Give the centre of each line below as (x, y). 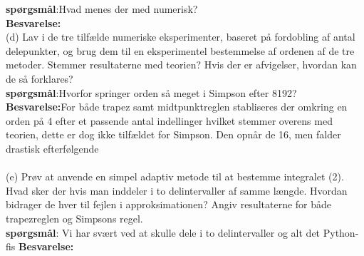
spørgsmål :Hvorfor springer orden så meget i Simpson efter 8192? (151, 92)
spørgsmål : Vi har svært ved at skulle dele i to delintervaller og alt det (163, 232)
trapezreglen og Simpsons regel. (74, 218)
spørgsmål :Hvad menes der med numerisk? (102, 9)
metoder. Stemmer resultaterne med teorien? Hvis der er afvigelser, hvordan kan (181, 65)
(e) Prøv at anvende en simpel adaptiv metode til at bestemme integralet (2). (175, 176)
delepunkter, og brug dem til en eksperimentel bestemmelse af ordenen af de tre (180, 50)
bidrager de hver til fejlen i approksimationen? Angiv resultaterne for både (169, 204)
